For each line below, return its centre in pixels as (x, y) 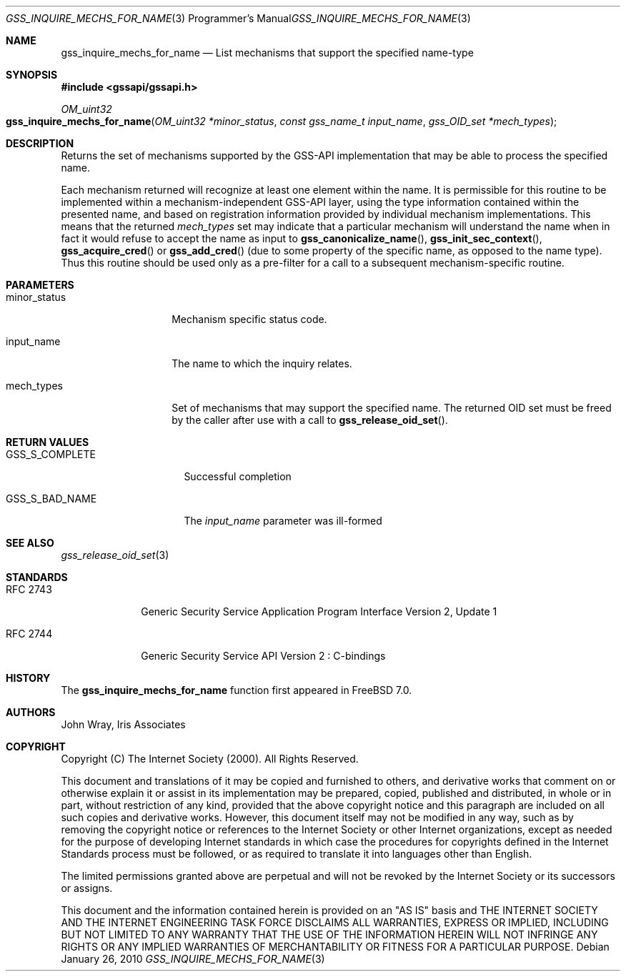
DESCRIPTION (40, 143)
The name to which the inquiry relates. (262, 363)
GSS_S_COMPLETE (51, 454)
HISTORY (28, 678)
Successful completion (238, 476)
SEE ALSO (30, 543)
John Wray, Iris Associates (123, 724)
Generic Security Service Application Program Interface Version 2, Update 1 (319, 611)
